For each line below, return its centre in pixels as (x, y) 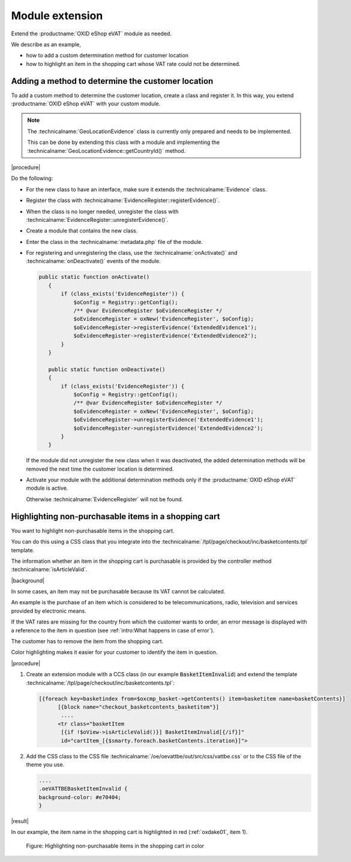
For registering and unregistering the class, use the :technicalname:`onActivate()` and (132, 253)
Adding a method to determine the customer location (112, 81)
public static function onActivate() (94, 277)
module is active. (47, 488)
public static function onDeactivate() (107, 369)
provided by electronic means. (49, 611)
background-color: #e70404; (80, 797)
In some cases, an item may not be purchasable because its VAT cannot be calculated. (118, 592)
